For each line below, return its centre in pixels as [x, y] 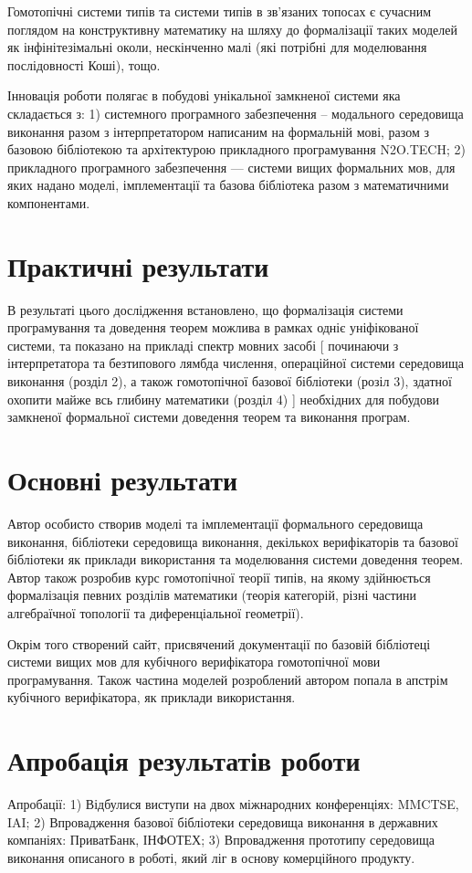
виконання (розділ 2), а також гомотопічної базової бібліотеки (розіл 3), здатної [230, 381]
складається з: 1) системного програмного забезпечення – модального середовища [236, 113]
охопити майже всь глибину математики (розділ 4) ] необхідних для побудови [224, 399]
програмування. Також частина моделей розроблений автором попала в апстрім [228, 679]
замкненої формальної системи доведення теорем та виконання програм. [209, 417]
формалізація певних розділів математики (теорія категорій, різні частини [212, 595]
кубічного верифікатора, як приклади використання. [152, 697]
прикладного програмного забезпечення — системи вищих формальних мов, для [231, 167]
